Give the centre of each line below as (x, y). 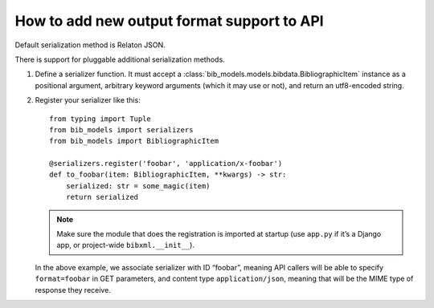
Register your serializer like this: (88, 100)
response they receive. (73, 290)
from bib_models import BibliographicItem (134, 141)
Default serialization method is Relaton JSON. (90, 45)
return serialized (102, 197)
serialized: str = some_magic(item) (138, 186)
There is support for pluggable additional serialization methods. (120, 59)
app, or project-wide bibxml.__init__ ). (125, 245)
